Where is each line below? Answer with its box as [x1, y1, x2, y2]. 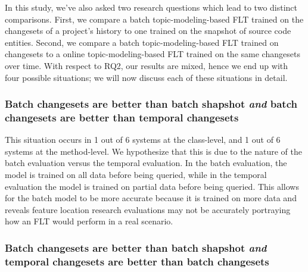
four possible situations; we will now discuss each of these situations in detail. [5, 71, 288, 83]
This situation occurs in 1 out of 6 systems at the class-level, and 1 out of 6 [5, 133, 281, 146]
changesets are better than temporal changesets [5, 110, 239, 124]
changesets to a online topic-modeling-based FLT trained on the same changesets [5, 48, 300, 60]
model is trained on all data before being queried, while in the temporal [5, 168, 267, 181]
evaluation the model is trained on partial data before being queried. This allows [5, 180, 299, 192]
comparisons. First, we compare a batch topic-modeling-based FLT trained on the [5, 12, 304, 25]
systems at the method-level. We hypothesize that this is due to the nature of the [5, 145, 303, 157]
